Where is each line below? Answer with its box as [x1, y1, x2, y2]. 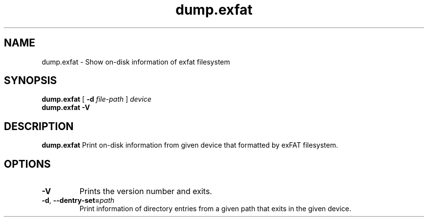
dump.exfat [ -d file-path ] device [42, 95, 151, 104]
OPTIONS [4, 157, 51, 170]
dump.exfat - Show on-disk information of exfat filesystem [42, 57, 230, 66]
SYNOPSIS [4, 74, 57, 87]
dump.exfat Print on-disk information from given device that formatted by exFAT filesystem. [42, 141, 338, 150]
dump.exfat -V [42, 103, 90, 112]
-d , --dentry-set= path [42, 196, 115, 205]
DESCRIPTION [4, 120, 74, 133]
